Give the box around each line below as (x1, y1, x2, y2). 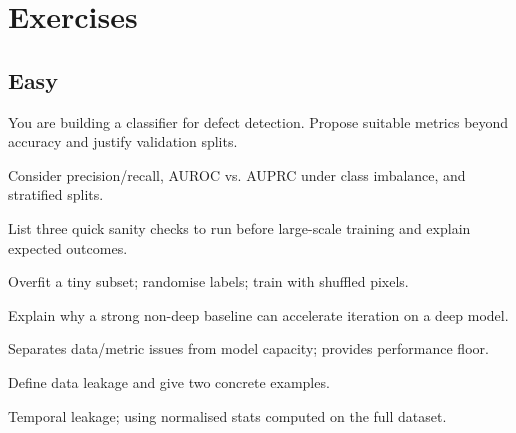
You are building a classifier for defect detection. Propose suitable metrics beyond (8, 111, 509, 132)
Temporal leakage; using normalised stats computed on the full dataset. (8, 405, 447, 426)
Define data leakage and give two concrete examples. (8, 371, 330, 392)
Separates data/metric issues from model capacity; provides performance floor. (8, 338, 489, 359)
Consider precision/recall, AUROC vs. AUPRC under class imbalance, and (8, 164, 466, 185)
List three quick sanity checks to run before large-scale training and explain (8, 217, 471, 238)
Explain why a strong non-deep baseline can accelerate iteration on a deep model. (8, 304, 509, 325)
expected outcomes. (8, 237, 128, 258)
